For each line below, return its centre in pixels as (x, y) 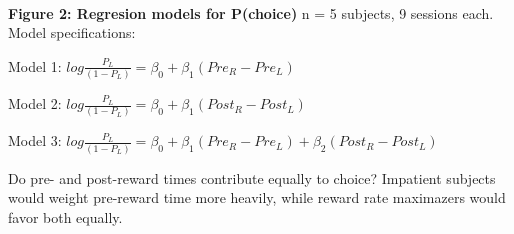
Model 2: (35, 103)
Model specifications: (72, 32)
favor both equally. (65, 216)
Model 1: (35, 65)
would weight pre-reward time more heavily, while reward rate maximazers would (257, 197)
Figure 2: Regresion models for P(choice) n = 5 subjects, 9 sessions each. (251, 12)
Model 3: (35, 140)
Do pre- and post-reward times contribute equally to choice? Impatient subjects (252, 177)
